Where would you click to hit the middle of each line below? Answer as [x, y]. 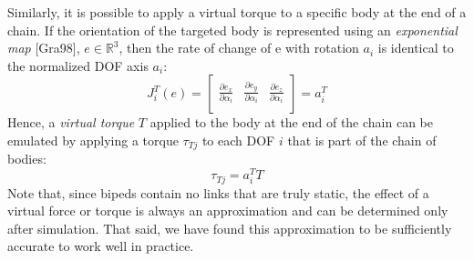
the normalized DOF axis [78, 65]
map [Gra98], [44, 48]
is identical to [416, 48]
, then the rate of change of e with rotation [239, 48]
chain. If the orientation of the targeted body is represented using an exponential [232, 30]
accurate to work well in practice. [101, 246]
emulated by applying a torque [93, 140]
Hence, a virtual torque [71, 122]
